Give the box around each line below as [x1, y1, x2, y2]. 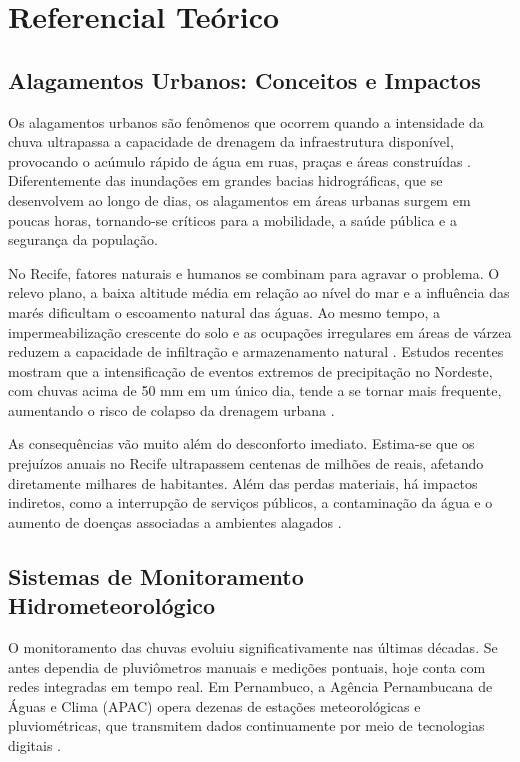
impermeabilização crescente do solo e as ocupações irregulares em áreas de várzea [8, 321, 512, 342]
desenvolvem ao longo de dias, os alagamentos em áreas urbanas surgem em [8, 189, 471, 210]
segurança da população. [8, 229, 158, 250]
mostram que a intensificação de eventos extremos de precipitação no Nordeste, [8, 360, 493, 381]
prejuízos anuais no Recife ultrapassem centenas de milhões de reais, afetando [8, 453, 484, 474]
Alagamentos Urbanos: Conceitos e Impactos [8, 64, 481, 95]
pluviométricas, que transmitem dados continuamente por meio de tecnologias [8, 715, 485, 736]
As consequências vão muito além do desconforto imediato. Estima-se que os [8, 433, 475, 454]
